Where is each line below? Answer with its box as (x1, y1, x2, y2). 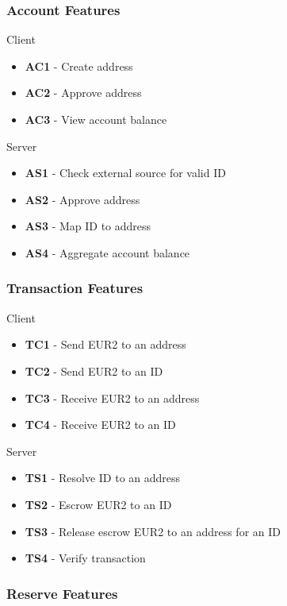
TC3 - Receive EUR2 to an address (25, 389, 200, 406)
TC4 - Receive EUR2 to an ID (25, 416, 176, 433)
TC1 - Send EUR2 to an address (25, 336, 186, 353)
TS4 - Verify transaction (25, 550, 146, 566)
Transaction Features (6, 278, 143, 298)
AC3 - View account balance (25, 111, 167, 127)
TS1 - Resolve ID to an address (25, 469, 181, 486)
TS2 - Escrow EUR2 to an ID (25, 496, 172, 512)
